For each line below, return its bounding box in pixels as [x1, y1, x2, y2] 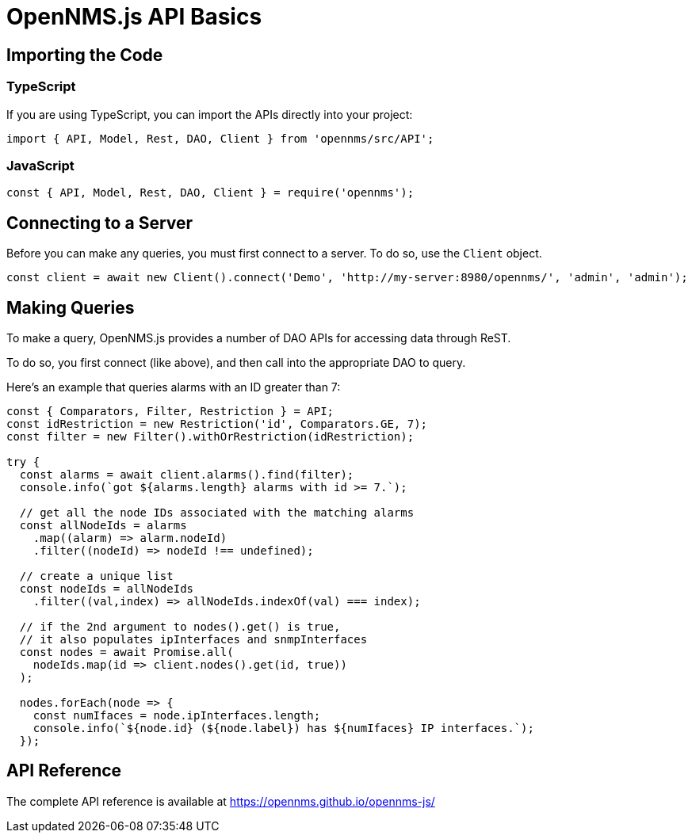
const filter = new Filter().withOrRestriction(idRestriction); [6, 429, 415, 443]
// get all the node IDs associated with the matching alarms [19, 505, 415, 519]
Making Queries [6, 297, 135, 318]
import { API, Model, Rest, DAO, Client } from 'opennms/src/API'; [6, 132, 434, 145]
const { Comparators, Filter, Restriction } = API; [6, 404, 335, 418]
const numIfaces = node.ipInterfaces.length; [32, 708, 321, 722]
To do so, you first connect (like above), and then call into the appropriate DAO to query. [6, 355, 466, 369]
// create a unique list [19, 569, 174, 582]
